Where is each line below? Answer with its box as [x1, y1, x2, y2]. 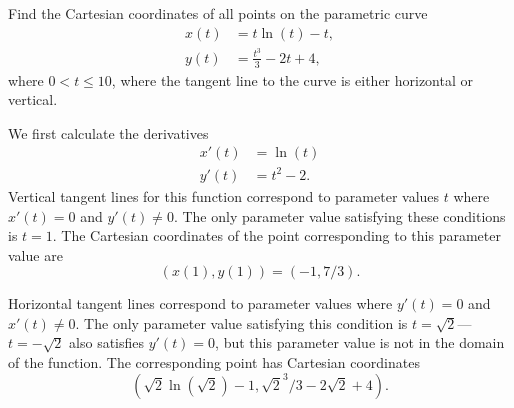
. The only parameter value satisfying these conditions [173, 205, 506, 226]
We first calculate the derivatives [8, 122, 209, 143]
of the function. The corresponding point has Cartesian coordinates [8, 352, 420, 373]
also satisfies [69, 332, 145, 353]
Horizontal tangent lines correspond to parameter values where [8, 293, 393, 314]
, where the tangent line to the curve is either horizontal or [111, 69, 474, 90]
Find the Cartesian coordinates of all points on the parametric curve [8, 3, 428, 23]
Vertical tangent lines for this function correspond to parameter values [8, 185, 440, 206]
